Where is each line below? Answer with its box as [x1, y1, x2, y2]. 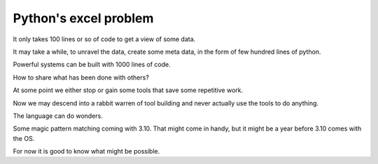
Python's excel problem [13, 10, 154, 26]
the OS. [13, 134, 35, 142]
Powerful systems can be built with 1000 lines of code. [13, 60, 171, 69]
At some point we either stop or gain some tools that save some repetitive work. [13, 86, 244, 94]
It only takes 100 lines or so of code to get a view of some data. [13, 35, 196, 43]
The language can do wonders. [13, 112, 103, 120]
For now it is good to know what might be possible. [13, 147, 160, 156]
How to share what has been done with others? [13, 73, 150, 82]
